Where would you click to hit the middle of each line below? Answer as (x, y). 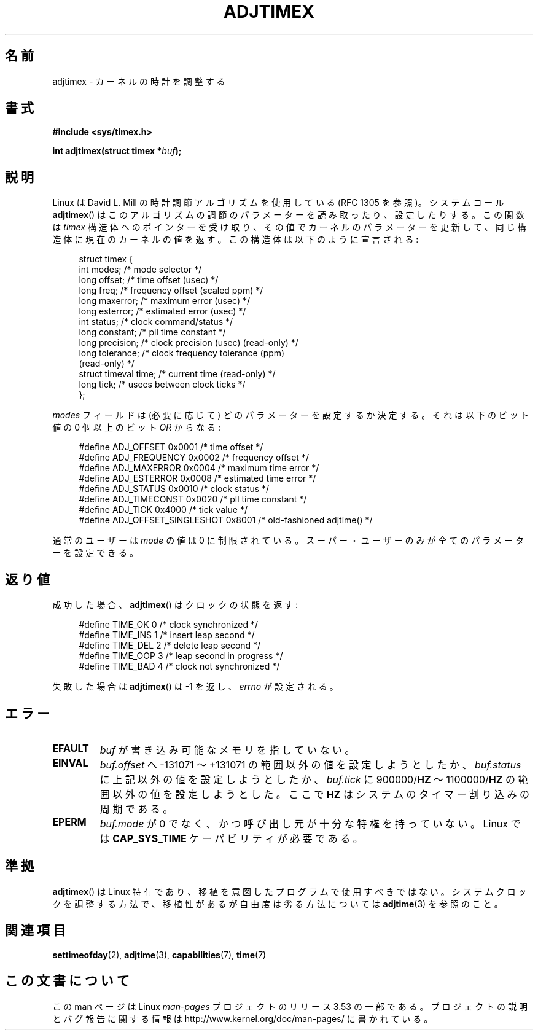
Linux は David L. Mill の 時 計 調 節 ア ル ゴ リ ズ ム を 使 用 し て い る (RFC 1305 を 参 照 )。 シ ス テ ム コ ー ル (278, 203)
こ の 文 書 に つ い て (67, 981)
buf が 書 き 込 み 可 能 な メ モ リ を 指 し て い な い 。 (227, 750)
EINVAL (70, 763)
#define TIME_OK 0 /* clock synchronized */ (168, 625)
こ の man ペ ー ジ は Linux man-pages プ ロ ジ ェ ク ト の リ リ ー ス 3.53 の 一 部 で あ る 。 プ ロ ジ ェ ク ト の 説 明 (290, 1006)
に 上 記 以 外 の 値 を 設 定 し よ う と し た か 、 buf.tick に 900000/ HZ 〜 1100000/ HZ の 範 (314, 779)
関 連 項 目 (35, 931)
